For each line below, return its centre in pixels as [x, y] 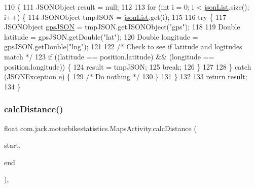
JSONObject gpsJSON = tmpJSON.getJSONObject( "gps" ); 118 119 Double [122, 27]
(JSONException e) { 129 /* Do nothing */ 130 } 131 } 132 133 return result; [126, 76]
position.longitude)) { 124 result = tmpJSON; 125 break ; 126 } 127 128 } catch [128, 66]
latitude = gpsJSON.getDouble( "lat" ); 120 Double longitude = [101, 36]
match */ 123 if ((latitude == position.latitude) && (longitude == [109, 56]
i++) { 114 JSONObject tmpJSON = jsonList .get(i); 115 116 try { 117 [115, 17]
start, [12, 145]
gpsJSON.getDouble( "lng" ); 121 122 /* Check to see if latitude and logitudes [123, 46]
